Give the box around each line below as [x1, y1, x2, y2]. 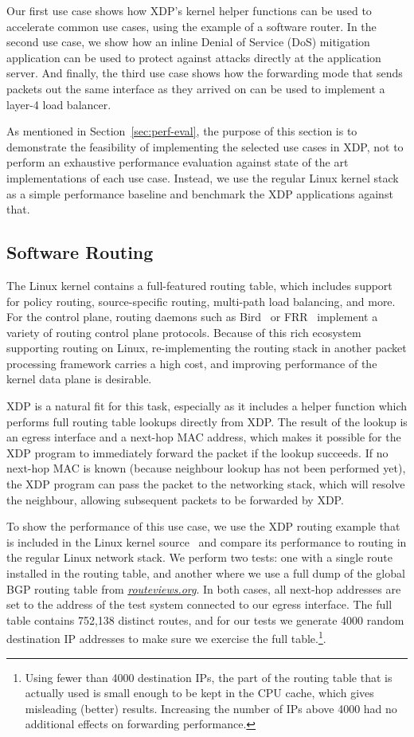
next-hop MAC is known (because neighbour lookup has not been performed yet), [6, 460, 406, 476]
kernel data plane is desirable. [6, 370, 152, 387]
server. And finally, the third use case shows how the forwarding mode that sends [6, 65, 403, 81]
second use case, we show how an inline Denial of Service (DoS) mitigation [6, 33, 370, 50]
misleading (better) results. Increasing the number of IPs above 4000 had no [25, 700, 397, 716]
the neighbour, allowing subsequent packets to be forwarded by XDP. [6, 491, 344, 508]
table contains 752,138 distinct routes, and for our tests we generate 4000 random [6, 611, 404, 628]
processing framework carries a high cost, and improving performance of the [6, 355, 377, 371]
